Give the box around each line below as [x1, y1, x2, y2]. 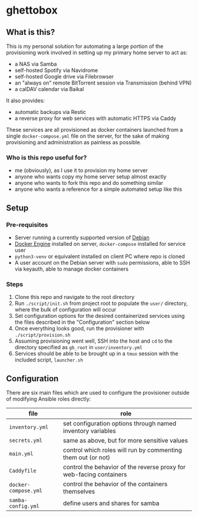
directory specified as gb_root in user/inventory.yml [14, 344, 143, 351]
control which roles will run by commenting [62, 446, 183, 454]
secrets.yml [9, 437, 43, 444]
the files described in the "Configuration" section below [14, 318, 150, 326]
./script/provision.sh [14, 332, 71, 339]
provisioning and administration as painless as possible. [6, 139, 141, 145]
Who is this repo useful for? [6, 153, 87, 161]
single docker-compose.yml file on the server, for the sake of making [6, 132, 170, 139]
